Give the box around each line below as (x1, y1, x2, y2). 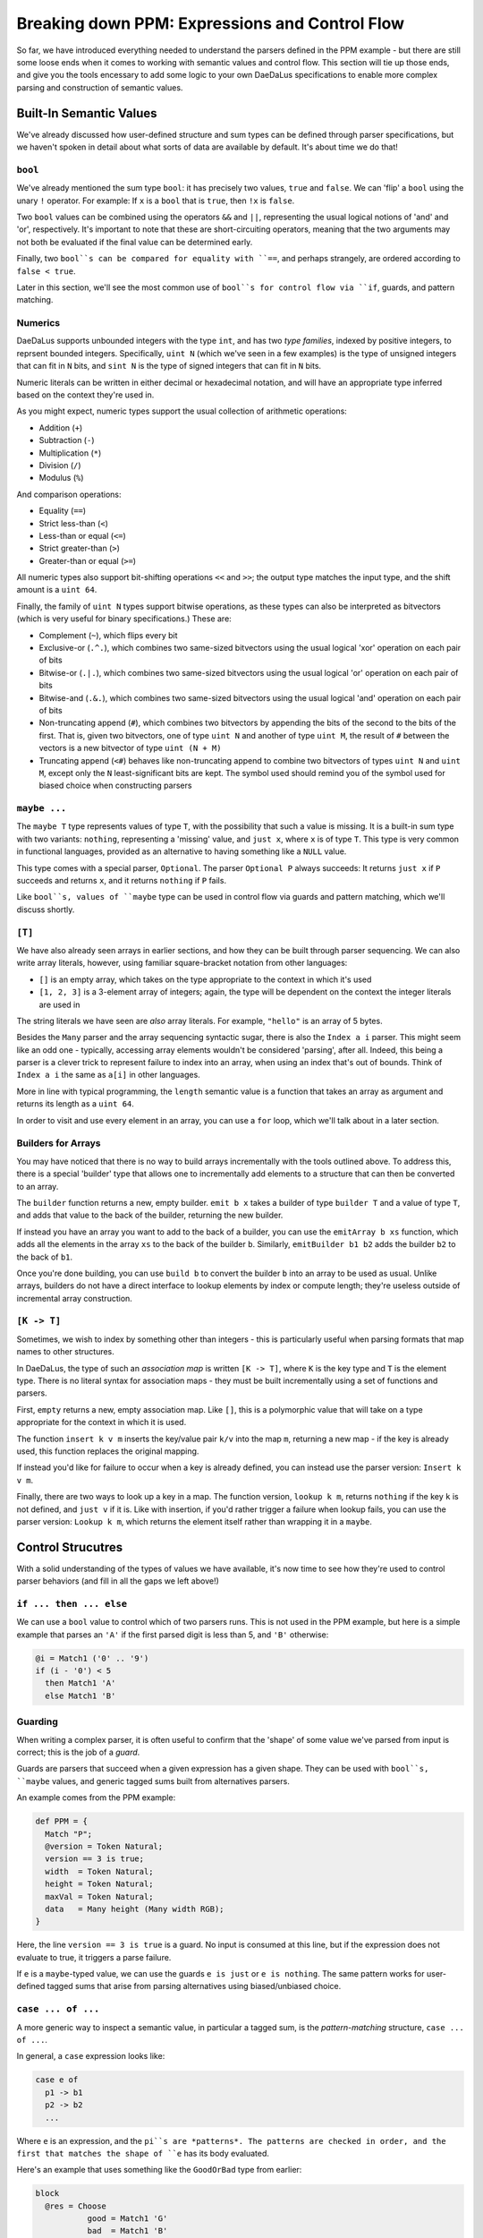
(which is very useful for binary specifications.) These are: (16, 613, 232, 624)
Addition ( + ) (38, 422, 83, 433)
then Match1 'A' (45, 1678, 116, 1688)
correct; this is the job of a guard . (16, 1747, 140, 1757)
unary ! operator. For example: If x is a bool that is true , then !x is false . (16, 195, 295, 206)
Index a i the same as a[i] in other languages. (16, 1070, 200, 1081)
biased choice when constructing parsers (38, 780, 192, 791)
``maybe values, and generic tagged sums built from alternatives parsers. (16, 1775, 290, 1786)
